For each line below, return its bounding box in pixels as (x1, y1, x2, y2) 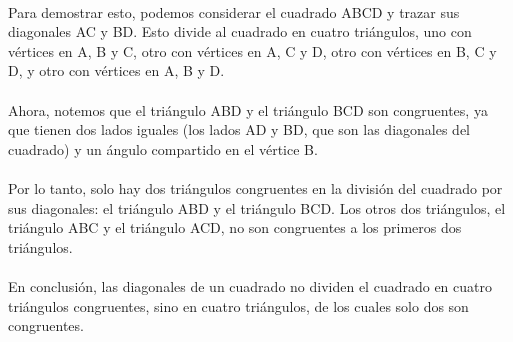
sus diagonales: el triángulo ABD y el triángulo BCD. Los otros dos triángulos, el (8, 197, 506, 218)
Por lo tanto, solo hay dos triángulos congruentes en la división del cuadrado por (8, 177, 503, 198)
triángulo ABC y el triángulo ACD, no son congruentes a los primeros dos (8, 217, 462, 238)
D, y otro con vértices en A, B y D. (8, 60, 225, 81)
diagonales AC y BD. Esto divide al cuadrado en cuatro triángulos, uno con (8, 21, 472, 42)
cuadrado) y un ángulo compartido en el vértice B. (8, 138, 318, 159)
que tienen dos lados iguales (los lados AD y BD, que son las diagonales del (8, 119, 470, 140)
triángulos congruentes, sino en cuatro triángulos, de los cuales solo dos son (8, 295, 469, 316)
